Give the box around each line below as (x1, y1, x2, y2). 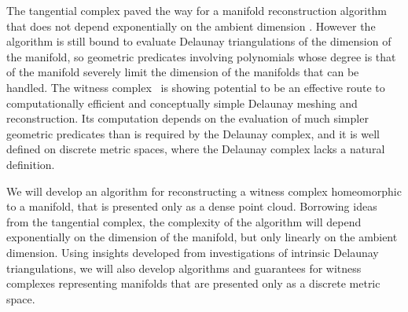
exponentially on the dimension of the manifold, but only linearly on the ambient (6, 229, 398, 245)
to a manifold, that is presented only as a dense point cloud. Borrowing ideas (6, 198, 377, 215)
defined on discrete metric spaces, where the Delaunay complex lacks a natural (6, 141, 385, 157)
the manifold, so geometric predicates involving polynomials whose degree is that (6, 48, 396, 64)
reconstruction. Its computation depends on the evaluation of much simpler (6, 110, 369, 127)
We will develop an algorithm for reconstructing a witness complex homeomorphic (6, 182, 402, 199)
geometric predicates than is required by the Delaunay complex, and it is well (6, 125, 380, 141)
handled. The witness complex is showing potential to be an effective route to (6, 79, 385, 95)
